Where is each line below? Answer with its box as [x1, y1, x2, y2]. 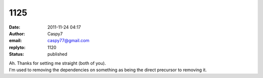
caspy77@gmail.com [47, 38, 90, 44]
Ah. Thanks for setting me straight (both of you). [9, 60, 106, 66]
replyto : [9, 44, 26, 50]
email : [9, 38, 22, 44]
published [47, 51, 68, 57]
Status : [9, 51, 24, 57]
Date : [9, 24, 20, 30]
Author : [9, 31, 25, 36]
